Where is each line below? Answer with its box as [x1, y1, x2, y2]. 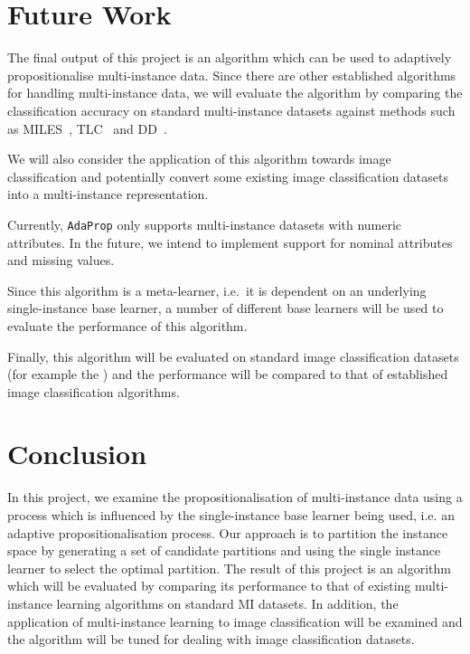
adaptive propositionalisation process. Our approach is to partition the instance [7, 523, 448, 542]
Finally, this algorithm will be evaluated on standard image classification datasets [7, 346, 459, 365]
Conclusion [7, 435, 147, 472]
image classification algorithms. [7, 382, 180, 401]
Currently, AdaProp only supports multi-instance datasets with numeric [7, 214, 402, 233]
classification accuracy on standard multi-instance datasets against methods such [7, 100, 456, 119]
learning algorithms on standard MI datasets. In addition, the [56, 593, 399, 612]
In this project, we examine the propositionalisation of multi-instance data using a [7, 488, 463, 507]
